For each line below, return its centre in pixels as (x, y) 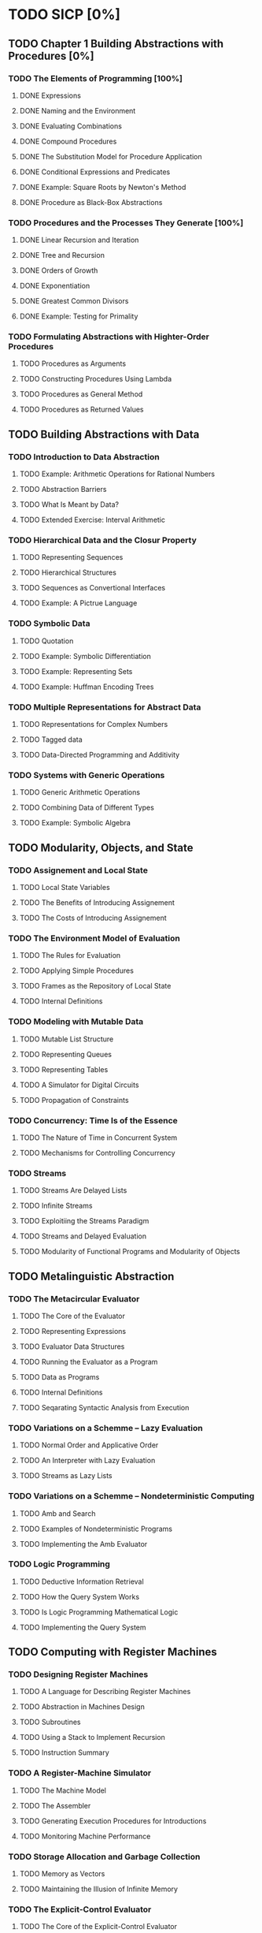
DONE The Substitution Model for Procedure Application (111, 156)
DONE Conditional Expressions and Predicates (95, 172)
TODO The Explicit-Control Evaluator (80, 1909)
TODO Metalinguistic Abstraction (91, 1276)
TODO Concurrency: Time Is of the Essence (93, 1120)
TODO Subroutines (50, 1722)
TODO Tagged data (51, 739)
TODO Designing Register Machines (78, 1674)
